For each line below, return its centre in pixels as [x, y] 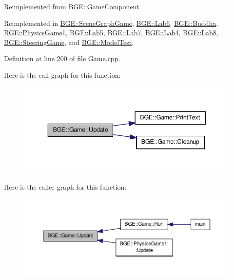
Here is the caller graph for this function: [65, 187]
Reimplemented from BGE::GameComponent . [73, 6]
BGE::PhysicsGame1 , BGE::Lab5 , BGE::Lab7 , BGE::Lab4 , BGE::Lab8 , [111, 32]
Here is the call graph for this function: [62, 75]
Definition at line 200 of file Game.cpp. [62, 58]
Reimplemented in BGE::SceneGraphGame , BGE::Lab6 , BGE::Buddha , [111, 23]
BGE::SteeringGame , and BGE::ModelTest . [69, 42]
